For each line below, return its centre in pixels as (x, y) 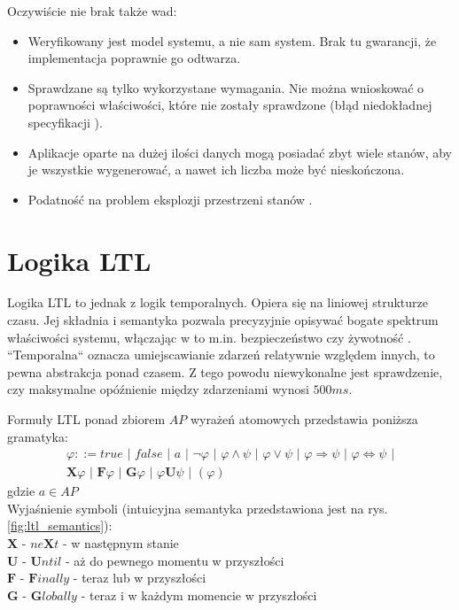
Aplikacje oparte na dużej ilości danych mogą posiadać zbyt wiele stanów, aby (240, 152)
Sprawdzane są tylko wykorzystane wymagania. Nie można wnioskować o (226, 87)
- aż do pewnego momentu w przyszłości (175, 560)
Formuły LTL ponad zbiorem (86, 419)
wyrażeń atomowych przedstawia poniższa (304, 419)
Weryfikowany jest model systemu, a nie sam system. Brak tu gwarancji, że (232, 40)
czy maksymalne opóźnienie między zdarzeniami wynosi (158, 389)
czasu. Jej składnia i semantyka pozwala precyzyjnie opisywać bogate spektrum (223, 320)
